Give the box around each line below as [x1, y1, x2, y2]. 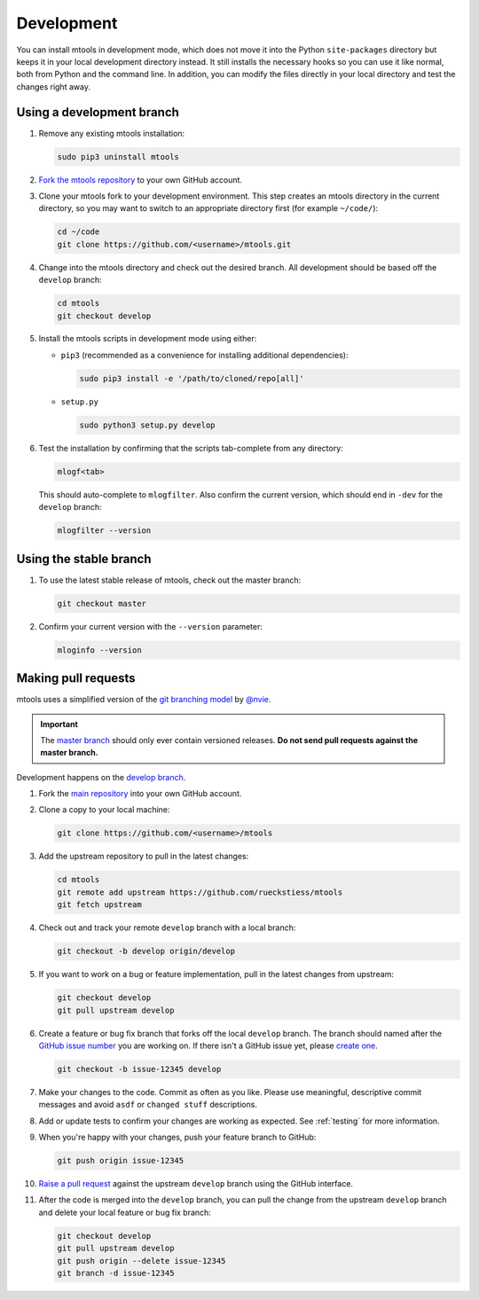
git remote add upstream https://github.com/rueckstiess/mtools [57, 887, 343, 897]
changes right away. [16, 81, 90, 92]
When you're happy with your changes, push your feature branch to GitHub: [38, 1132, 317, 1143]
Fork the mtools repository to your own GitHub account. [38, 174, 243, 185]
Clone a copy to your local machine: [38, 804, 170, 815]
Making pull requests [16, 670, 137, 686]
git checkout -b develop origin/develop [57, 946, 235, 957]
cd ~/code [57, 227, 100, 237]
